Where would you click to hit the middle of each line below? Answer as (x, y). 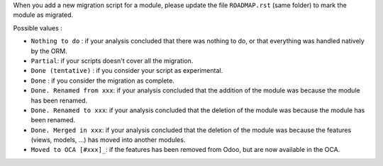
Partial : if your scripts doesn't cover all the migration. (112, 61)
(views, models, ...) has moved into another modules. (108, 140)
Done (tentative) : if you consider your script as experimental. (127, 71)
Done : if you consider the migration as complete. (103, 81)
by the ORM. (49, 51)
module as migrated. (43, 15)
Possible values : (38, 28)
